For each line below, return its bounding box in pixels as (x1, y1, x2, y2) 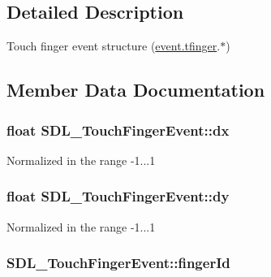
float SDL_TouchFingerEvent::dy (6, 186, 230, 206)
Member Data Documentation (6, 77, 265, 102)
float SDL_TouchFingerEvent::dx (6, 119, 230, 140)
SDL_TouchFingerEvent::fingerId (6, 253, 230, 273)
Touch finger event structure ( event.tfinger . (6, 37, 221, 54)
